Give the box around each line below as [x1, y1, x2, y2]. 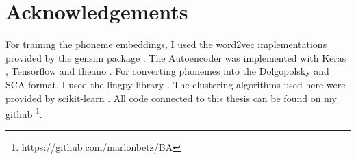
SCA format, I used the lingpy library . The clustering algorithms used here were [5, 77, 346, 91]
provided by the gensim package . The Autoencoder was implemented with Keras [5, 50, 346, 64]
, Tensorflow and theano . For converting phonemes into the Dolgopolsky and [5, 64, 329, 78]
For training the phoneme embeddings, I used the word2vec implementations [5, 37, 327, 51]
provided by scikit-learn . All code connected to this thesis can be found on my [5, 90, 337, 105]
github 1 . [5, 105, 42, 121]
